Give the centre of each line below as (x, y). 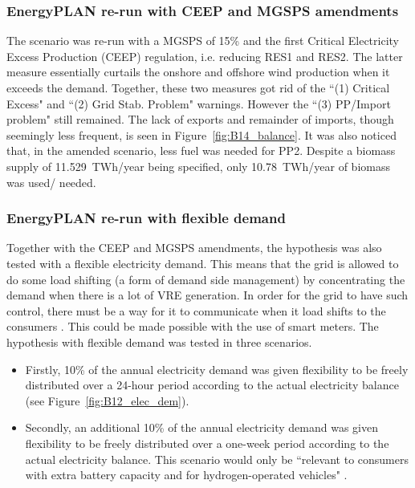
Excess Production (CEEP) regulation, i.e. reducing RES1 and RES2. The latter (205, 56)
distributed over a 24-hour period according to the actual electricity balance (212, 385)
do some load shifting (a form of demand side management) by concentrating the (206, 279)
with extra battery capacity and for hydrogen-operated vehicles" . (186, 475)
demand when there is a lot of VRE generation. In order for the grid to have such (207, 295)
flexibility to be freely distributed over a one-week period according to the (207, 443)
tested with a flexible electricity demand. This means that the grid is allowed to (203, 263)
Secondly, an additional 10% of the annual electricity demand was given (201, 427)
